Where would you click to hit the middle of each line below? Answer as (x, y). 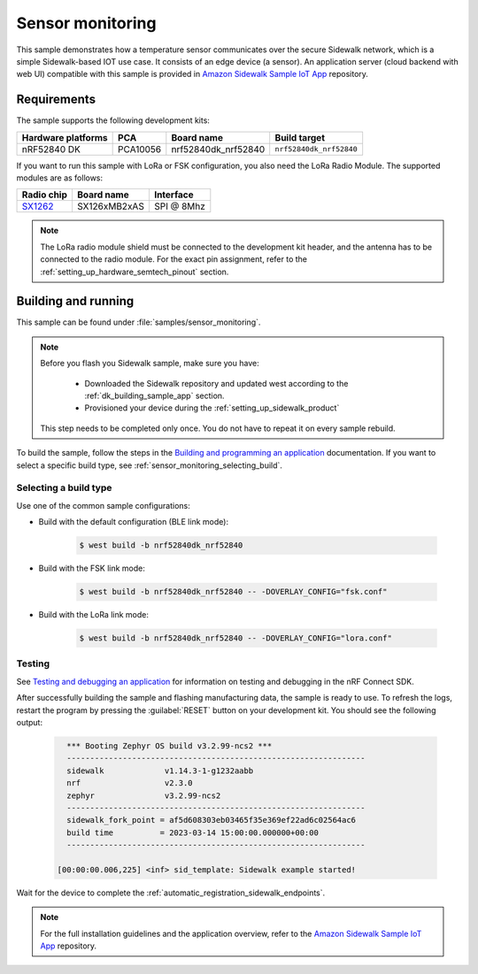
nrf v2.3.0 (130, 783)
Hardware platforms (65, 137)
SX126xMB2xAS (111, 206)
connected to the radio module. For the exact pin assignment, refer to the (173, 259)
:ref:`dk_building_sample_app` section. (154, 396)
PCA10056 (140, 149)
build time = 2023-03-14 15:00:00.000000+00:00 (193, 832)
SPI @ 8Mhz (179, 206)
